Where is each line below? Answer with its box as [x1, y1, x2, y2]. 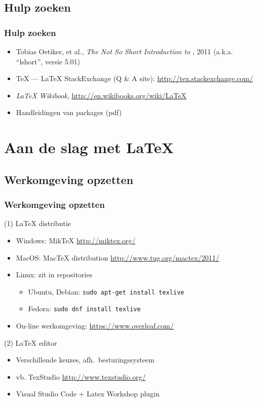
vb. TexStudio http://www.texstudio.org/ [16, 371, 146, 382]
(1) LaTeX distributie [4, 218, 71, 229]
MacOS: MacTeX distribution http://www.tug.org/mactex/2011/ [16, 252, 219, 263]
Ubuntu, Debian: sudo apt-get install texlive [28, 286, 185, 297]
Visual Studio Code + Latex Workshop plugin [16, 388, 160, 399]
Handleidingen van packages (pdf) [16, 107, 122, 118]
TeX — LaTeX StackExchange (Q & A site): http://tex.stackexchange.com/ [16, 73, 253, 84]
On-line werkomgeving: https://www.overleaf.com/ [16, 320, 174, 331]
